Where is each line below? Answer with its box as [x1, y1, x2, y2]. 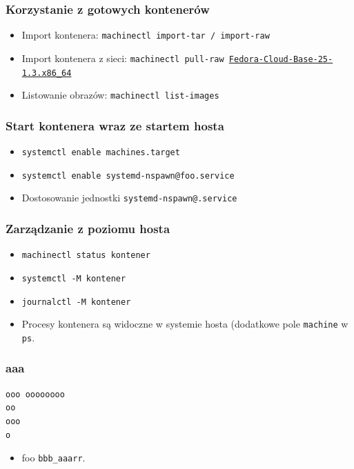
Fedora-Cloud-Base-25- [228, 54, 333, 64]
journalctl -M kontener [21, 297, 131, 307]
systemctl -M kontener [21, 273, 126, 283]
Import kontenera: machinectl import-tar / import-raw [21, 28, 270, 42]
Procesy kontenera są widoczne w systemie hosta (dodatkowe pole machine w [21, 317, 348, 331]
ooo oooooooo [6, 389, 65, 399]
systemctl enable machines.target [21, 148, 180, 158]
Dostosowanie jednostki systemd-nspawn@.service [21, 190, 237, 205]
